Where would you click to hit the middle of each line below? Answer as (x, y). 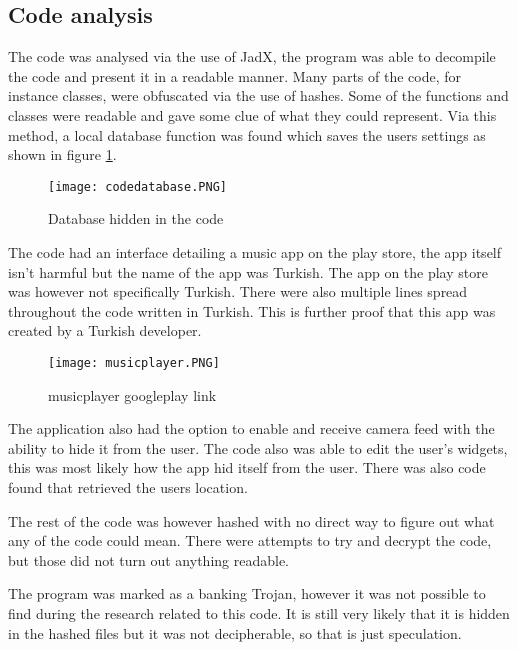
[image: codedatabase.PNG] (137, 186)
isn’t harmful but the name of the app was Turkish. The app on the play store (248, 271)
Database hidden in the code (136, 218)
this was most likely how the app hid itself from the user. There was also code (247, 467)
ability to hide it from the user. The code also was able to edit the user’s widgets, (258, 447)
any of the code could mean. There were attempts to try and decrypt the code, (250, 540)
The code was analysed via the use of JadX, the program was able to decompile (252, 56)
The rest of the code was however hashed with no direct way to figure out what (251, 520)
